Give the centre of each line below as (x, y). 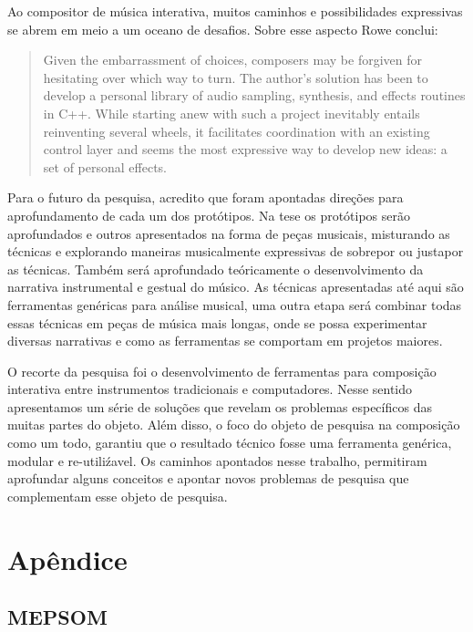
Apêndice (67, 559)
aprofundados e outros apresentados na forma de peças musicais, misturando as (229, 233)
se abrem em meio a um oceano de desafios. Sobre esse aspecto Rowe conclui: (223, 29)
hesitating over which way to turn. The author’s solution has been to (236, 77)
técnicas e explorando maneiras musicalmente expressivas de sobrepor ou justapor (236, 251)
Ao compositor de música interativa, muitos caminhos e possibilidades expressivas (235, 11)
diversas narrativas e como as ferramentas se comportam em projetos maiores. (225, 341)
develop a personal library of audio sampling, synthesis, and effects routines (254, 95)
